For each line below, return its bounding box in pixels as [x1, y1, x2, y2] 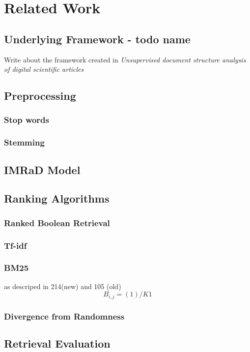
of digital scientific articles [4, 64, 84, 74]
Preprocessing [4, 88, 76, 103]
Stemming [4, 136, 45, 148]
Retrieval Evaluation [4, 335, 111, 351]
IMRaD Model [4, 162, 81, 177]
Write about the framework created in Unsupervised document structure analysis [4, 54, 246, 64]
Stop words [4, 114, 50, 126]
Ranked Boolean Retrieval [4, 216, 110, 229]
